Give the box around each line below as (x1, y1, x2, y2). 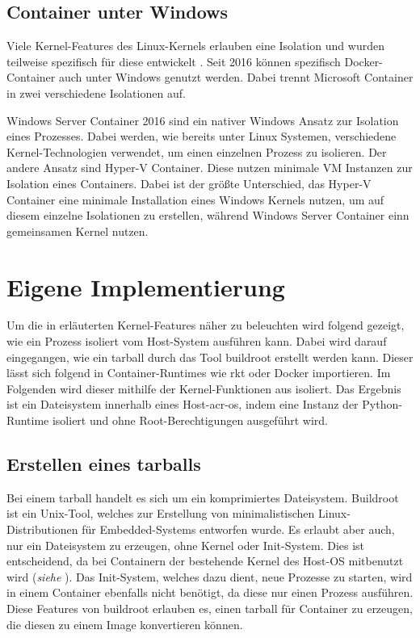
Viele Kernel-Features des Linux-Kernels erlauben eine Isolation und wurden (6, 37, 384, 54)
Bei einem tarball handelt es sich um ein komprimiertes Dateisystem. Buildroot (6, 489, 399, 506)
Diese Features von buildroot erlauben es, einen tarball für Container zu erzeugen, (6, 599, 413, 616)
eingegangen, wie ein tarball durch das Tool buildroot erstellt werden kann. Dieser (6, 348, 414, 365)
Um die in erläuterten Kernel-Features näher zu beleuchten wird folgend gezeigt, (6, 317, 405, 334)
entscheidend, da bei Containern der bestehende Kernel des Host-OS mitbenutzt (6, 552, 404, 569)
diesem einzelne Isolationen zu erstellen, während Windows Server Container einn (6, 207, 409, 224)
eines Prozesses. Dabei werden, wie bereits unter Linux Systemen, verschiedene (6, 128, 397, 145)
